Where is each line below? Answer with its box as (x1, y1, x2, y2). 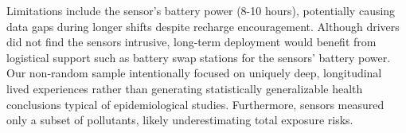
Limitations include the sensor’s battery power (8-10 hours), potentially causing (6, 2, 396, 18)
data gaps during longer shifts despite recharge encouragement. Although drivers (6, 18, 400, 34)
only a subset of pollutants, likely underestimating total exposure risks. (6, 111, 353, 128)
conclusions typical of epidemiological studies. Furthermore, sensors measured (6, 96, 385, 112)
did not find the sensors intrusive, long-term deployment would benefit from (6, 33, 377, 50)
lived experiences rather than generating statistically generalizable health (6, 80, 363, 96)
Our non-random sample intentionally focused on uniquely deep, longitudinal (6, 65, 382, 81)
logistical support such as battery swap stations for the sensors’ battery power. (6, 49, 391, 65)
